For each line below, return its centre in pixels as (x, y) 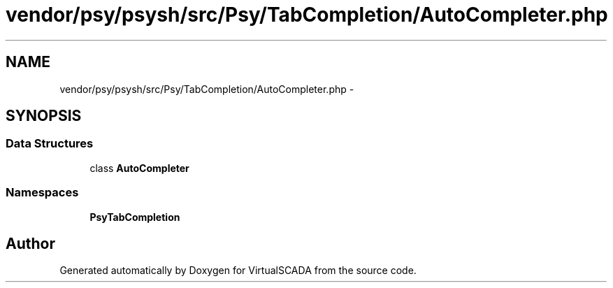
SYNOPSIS (44, 116)
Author (30, 243)
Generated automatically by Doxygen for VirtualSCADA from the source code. (238, 271)
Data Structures (50, 144)
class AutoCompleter (139, 168)
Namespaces (42, 193)
